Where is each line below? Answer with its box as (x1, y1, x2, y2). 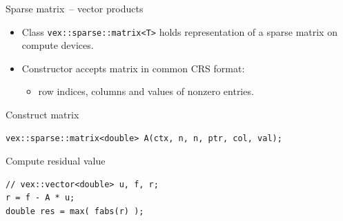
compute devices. (21, 38, 94, 52)
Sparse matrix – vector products (6, 1, 144, 15)
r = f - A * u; (6, 193, 75, 203)
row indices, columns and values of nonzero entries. (38, 84, 254, 98)
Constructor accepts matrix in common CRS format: (21, 61, 245, 75)
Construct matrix (6, 107, 79, 122)
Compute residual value (6, 154, 106, 168)
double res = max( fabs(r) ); (6, 207, 144, 216)
